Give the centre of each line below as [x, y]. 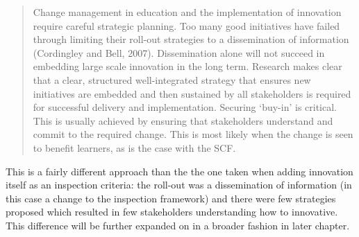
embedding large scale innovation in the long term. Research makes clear [187, 66]
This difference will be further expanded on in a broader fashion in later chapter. [178, 225]
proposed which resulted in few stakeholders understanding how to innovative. [172, 212]
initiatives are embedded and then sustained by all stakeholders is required [192, 93]
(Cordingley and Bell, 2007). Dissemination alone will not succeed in [179, 52]
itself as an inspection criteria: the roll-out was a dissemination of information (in [179, 185]
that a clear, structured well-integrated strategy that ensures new [172, 79]
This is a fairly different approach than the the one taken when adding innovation [179, 171]
